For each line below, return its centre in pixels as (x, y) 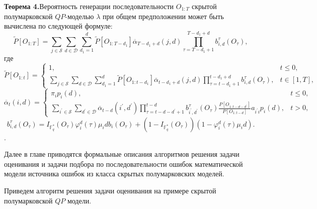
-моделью (80, 16)
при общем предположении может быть (163, 16)
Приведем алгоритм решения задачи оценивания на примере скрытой (110, 190)
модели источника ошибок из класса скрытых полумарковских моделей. (114, 174)
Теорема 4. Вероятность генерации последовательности (89, 6)
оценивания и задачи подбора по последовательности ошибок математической (124, 164)
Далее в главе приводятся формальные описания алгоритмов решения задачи (122, 154)
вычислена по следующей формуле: (58, 26)
